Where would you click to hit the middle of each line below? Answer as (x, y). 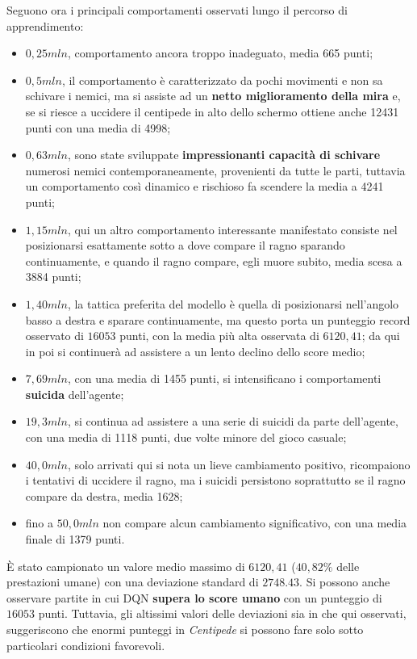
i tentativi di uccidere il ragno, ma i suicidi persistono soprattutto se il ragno (215, 480)
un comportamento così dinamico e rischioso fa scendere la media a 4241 (204, 186)
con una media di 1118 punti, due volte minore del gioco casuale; (186, 437)
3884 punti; (53, 277)
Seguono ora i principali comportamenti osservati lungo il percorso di (177, 10)
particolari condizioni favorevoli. (86, 645)
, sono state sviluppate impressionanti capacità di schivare (224, 155)
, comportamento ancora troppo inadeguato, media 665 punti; (220, 53)
